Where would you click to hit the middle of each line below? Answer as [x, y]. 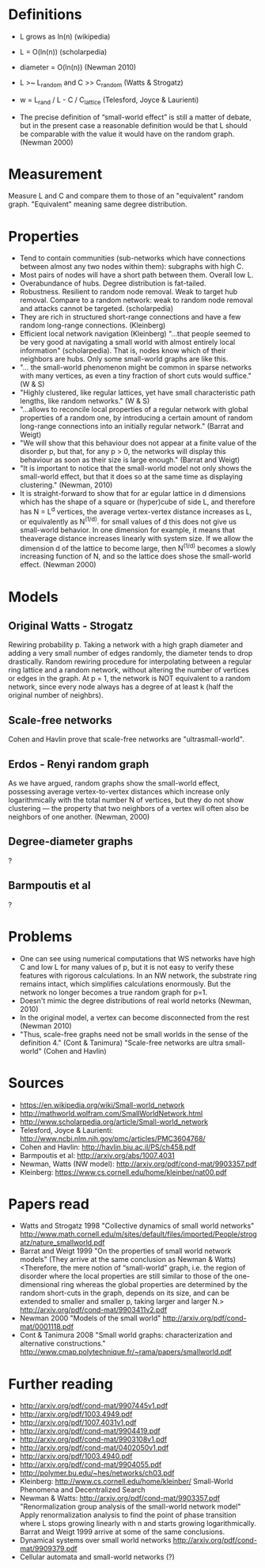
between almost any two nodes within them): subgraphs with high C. [131, 267]
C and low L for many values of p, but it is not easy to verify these [127, 967]
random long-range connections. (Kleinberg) [93, 325]
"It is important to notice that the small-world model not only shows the [135, 468]
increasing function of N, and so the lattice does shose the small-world [135, 556]
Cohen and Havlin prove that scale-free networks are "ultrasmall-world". [127, 739]
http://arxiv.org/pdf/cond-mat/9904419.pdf [90, 1431]
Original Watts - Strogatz [71, 625]
